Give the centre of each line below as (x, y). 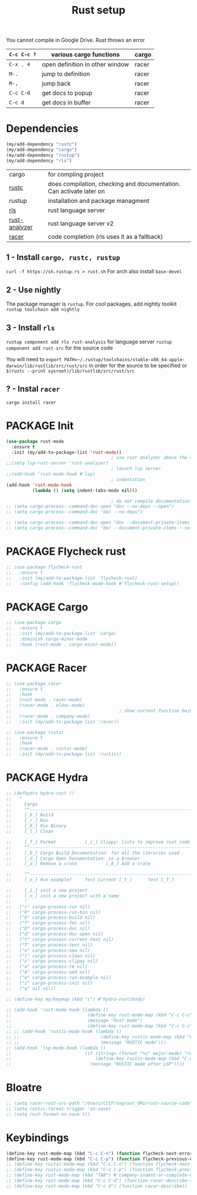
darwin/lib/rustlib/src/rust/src (47, 366)
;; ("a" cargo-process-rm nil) (47, 967)
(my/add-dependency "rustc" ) (42, 144)
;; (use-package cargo (34, 623)
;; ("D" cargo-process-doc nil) (48, 929)
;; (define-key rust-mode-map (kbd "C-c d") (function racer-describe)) (97, 1186)
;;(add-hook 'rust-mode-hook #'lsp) (51, 474)
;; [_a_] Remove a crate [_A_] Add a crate (78, 864)
